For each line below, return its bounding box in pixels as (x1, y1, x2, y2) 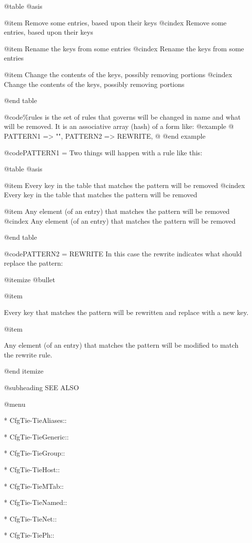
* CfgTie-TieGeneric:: (4, 431, 69, 441)
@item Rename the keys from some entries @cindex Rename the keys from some (4, 43, 244, 53)
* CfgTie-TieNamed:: (4, 497, 67, 507)
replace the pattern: (4, 258, 63, 268)
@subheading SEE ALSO (4, 382, 79, 393)
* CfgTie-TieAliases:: (4, 415, 67, 425)
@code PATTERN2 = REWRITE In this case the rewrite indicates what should (4, 248, 242, 258)
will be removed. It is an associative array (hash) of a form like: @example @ (4, 121, 234, 131)
